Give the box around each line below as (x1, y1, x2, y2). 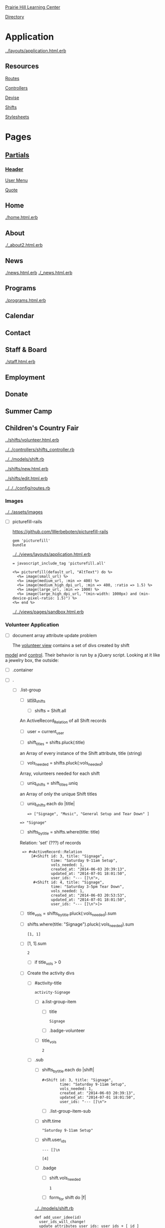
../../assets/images (5, 509, 43, 515)
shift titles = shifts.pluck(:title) (27, 739, 85, 747)
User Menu (5, 177, 28, 183)
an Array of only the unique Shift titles (19, 791, 98, 797)
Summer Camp (5, 407, 53, 415)
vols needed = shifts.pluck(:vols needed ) (27, 759, 103, 767)
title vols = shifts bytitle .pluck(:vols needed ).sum (27, 910, 116, 917)
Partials (5, 151, 30, 160)
